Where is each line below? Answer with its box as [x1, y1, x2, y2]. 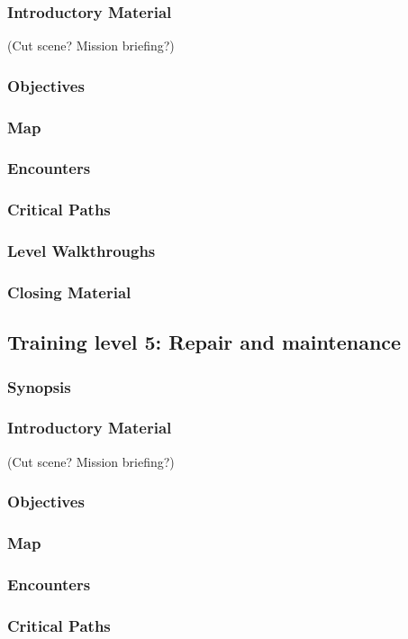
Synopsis [7, 375, 71, 397]
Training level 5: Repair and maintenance [7, 328, 402, 356]
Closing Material [7, 280, 131, 303]
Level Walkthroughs [7, 240, 156, 262]
